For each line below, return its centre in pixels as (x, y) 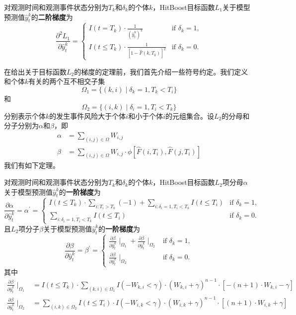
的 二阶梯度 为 (52, 17)
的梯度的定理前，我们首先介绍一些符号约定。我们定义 (161, 71)
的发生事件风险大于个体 (88, 116)
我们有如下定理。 (32, 165)
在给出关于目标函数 (35, 71)
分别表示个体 (25, 116)
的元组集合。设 (189, 116)
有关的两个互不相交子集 (67, 81)
